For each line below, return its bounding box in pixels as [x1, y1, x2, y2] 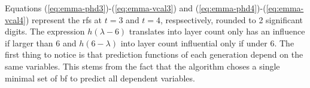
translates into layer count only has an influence [129, 25, 305, 37]
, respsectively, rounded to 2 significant [160, 13, 303, 26]
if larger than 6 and [5, 36, 77, 49]
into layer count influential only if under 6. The [120, 36, 294, 49]
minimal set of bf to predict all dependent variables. [5, 71, 195, 84]
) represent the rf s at [26, 13, 102, 26]
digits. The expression [5, 25, 85, 37]
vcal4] [5, 13, 26, 26]
